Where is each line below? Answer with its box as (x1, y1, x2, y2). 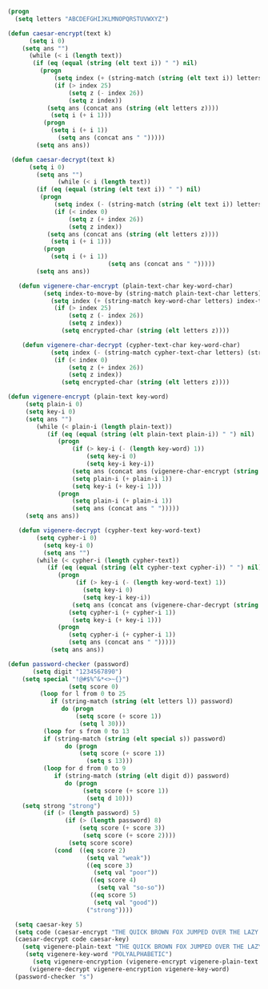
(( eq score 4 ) (90, 876, 137, 885)
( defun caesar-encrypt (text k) (7, 29, 112, 38)
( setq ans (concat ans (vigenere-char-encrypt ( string (71, 467, 259, 475)
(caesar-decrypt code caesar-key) (14, 935, 130, 943)
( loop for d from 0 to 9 (42, 765, 126, 773)
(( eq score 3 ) (86, 862, 134, 870)
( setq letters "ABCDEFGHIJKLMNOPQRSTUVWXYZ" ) (14, 14, 170, 23)
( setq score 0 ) (68, 682, 119, 691)
